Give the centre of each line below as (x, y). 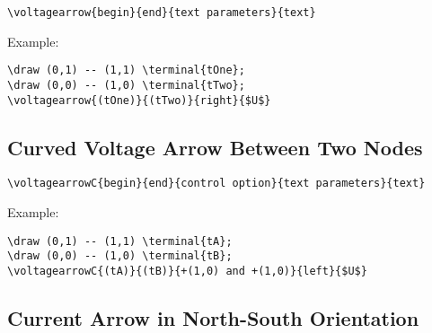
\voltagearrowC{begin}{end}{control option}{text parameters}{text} (216, 184)
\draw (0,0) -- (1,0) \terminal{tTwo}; (126, 85)
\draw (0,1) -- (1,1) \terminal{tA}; (120, 241)
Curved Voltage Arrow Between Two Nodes (215, 147)
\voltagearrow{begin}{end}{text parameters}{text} (162, 13)
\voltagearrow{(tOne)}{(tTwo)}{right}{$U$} (139, 100)
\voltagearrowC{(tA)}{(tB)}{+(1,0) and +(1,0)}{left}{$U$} (187, 271)
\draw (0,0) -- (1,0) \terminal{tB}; (120, 256)
